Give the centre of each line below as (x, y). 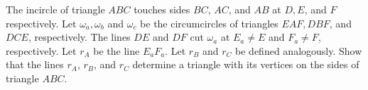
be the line (117, 50)
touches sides (162, 9)
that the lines (35, 64)
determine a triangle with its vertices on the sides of (246, 64)
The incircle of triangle (55, 9)
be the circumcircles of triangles (209, 23)
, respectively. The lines (79, 37)
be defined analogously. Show (299, 50)
